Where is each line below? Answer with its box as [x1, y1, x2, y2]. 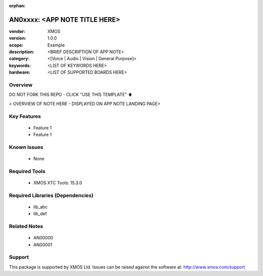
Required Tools [9, 168, 46, 174]
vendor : [9, 28, 25, 34]
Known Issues [9, 144, 43, 150]
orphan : [9, 3, 26, 8]
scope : [9, 42, 24, 48]
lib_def [33, 211, 47, 217]
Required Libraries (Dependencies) [9, 192, 94, 199]
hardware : [9, 69, 31, 75]
